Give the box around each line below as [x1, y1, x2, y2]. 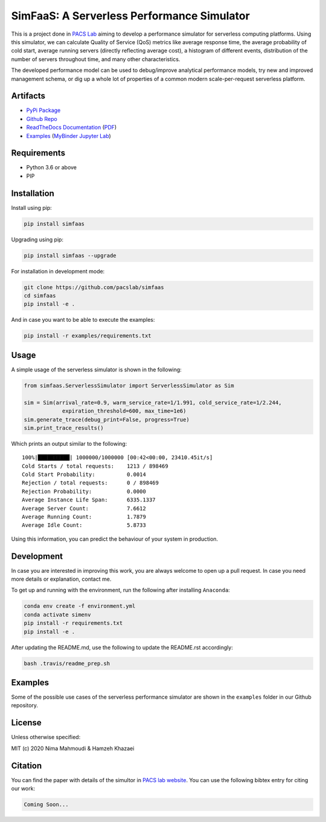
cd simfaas [24, 292, 56, 299]
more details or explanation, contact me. [11, 575, 112, 583]
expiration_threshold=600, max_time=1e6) [62, 408, 187, 414]
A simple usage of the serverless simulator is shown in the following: [11, 366, 182, 373]
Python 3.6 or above [26, 164, 77, 171]
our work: [11, 785, 36, 792]
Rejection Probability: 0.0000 [22, 488, 146, 495]
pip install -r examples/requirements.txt [24, 333, 152, 339]
